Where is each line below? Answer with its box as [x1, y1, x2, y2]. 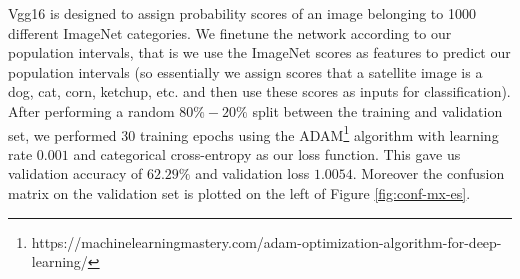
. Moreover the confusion [352, 163, 505, 184]
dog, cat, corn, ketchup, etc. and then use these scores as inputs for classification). [8, 81, 511, 102]
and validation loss [195, 163, 310, 184]
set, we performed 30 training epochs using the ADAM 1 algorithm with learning [8, 121, 499, 145]
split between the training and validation [252, 100, 503, 121]
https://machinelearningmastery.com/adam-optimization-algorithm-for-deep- [31, 231, 502, 252]
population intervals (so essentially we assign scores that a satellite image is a [8, 61, 483, 82]
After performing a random [8, 100, 175, 121]
